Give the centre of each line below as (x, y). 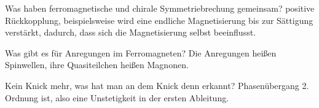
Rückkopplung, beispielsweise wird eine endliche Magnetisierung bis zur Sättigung (159, 20)
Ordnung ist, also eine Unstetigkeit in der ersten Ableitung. (117, 97)
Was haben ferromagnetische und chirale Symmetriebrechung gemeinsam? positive (160, 8)
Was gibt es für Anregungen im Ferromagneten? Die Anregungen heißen (141, 52)
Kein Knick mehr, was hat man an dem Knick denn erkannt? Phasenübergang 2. (157, 85)
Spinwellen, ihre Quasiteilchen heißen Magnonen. (97, 65)
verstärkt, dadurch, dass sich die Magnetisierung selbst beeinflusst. (131, 32)
